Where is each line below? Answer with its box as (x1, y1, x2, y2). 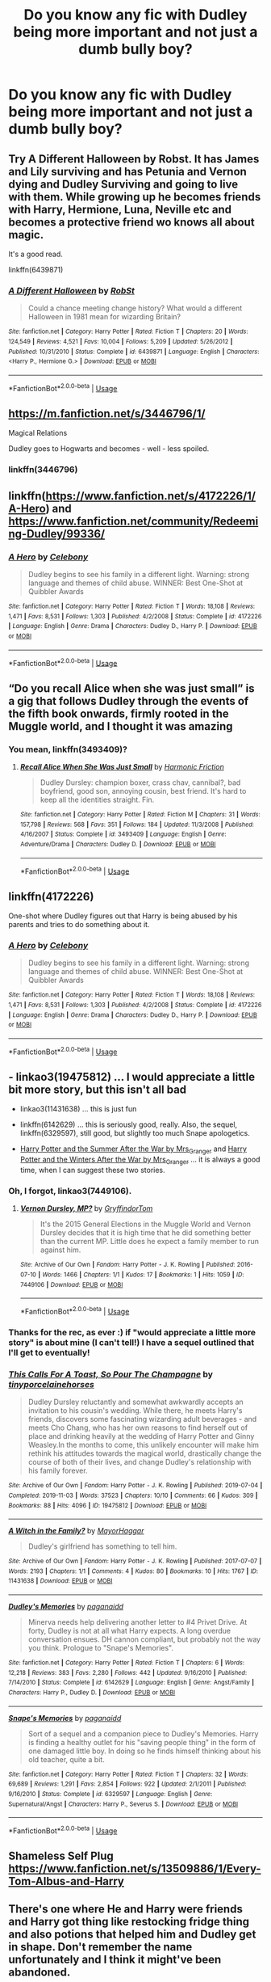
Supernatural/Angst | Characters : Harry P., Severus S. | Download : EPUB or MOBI (8, 1800, 239, 1808)
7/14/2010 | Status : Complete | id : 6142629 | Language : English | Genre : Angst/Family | (8, 1679, 255, 1687)
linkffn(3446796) (8, 464, 78, 475)
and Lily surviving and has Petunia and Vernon (8, 164, 248, 179)
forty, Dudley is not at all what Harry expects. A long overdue (27, 1626, 231, 1636)
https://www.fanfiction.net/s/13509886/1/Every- (8, 1862, 261, 1876)
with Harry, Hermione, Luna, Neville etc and (8, 202, 232, 216)
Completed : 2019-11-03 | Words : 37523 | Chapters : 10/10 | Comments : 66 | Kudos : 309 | (8, 1491, 258, 1499)
